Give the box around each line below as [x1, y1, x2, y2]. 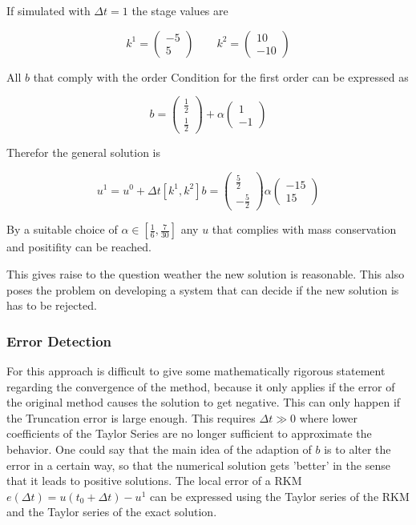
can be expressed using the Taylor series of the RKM [149, 487, 410, 504]
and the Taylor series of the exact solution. [6, 503, 217, 520]
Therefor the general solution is [6, 144, 160, 160]
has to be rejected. [6, 297, 97, 314]
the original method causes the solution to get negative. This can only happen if [6, 394, 401, 411]
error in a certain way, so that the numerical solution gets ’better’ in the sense [6, 456, 390, 473]
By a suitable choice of [6, 221, 118, 238]
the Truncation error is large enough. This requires [6, 409, 256, 426]
